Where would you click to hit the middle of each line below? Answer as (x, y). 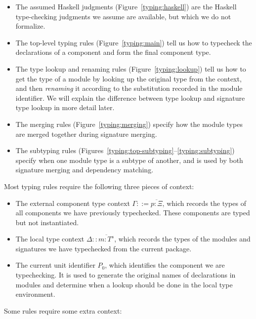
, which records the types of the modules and (182, 239)
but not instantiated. (47, 222)
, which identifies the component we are (165, 265)
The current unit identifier (55, 265)
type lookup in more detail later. (65, 107)
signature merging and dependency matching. (85, 170)
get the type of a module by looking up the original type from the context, (128, 78)
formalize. (30, 26)
